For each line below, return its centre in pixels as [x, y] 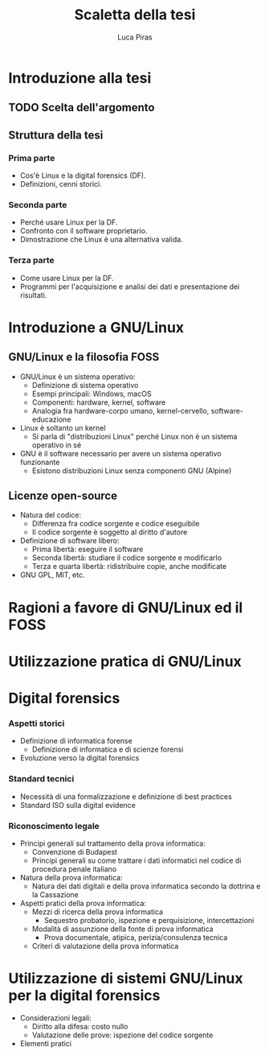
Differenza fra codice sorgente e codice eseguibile [116, 524]
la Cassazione [55, 894]
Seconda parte [38, 204]
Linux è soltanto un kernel [63, 427]
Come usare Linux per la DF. [67, 278]
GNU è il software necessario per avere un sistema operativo [121, 453]
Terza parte [31, 261]
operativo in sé [57, 445]
